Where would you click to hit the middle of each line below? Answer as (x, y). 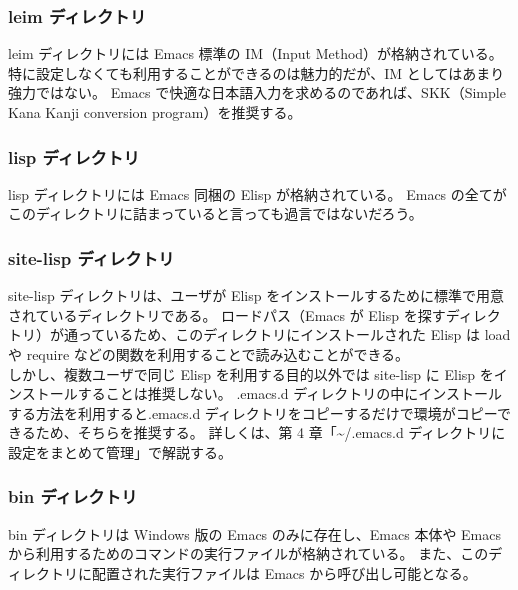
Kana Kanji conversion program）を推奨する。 (155, 112)
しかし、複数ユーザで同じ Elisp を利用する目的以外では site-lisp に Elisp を (251, 373)
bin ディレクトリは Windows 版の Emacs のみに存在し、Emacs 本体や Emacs (254, 533)
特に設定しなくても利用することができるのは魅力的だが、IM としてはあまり (256, 72)
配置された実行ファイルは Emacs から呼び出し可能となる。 (284, 572)
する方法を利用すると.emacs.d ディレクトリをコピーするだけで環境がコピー (253, 412)
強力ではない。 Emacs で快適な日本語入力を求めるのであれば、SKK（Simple (257, 92)
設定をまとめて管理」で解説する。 (120, 451)
